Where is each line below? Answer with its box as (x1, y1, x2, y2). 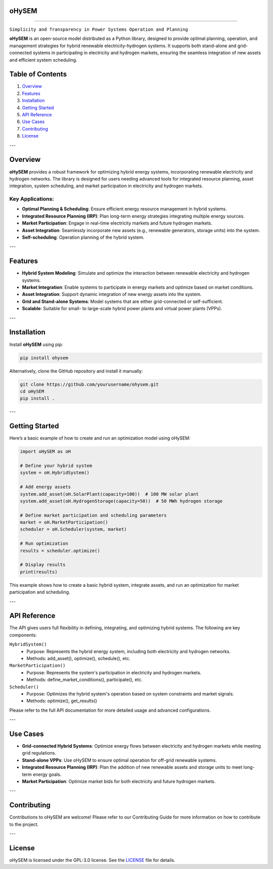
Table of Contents (9, 70, 67, 78)
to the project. (9, 821, 39, 827)
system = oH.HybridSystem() (20, 470, 89, 475)
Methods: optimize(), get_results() (26, 698, 98, 704)
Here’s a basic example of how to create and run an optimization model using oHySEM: (9, 435, 191, 441)
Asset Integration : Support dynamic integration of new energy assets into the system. (22, 291, 202, 297)
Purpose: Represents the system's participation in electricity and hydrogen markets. (26, 669, 202, 675)
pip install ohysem (20, 355, 68, 361)
